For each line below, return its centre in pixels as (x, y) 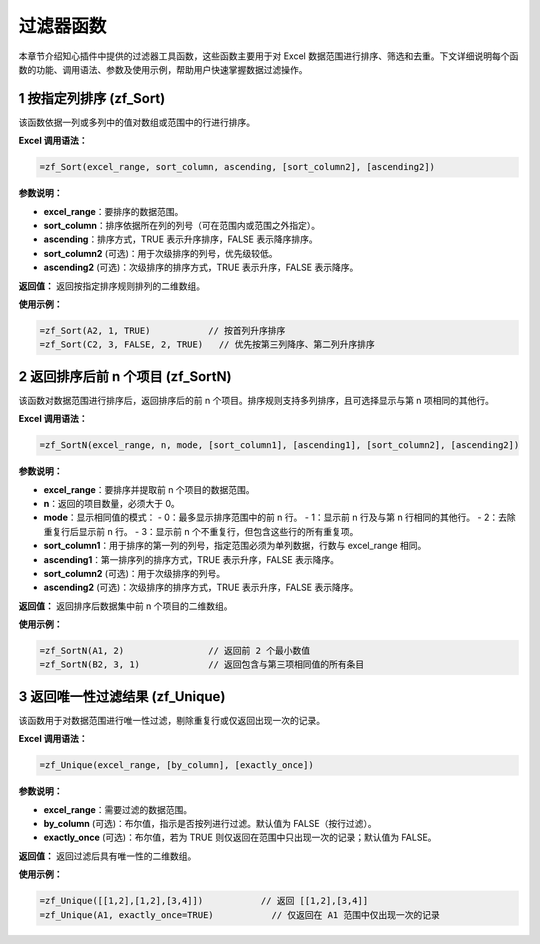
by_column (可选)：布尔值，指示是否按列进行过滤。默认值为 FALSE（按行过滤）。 (210, 824)
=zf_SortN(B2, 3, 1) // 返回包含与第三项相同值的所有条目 (202, 664)
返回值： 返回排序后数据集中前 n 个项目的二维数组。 (126, 606)
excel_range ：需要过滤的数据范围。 (118, 809)
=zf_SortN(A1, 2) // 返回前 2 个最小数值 (174, 651)
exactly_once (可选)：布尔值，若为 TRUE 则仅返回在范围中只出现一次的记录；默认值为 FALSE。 (240, 837)
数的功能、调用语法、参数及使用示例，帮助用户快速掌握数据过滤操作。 (163, 69)
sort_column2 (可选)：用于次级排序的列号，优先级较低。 (160, 253)
